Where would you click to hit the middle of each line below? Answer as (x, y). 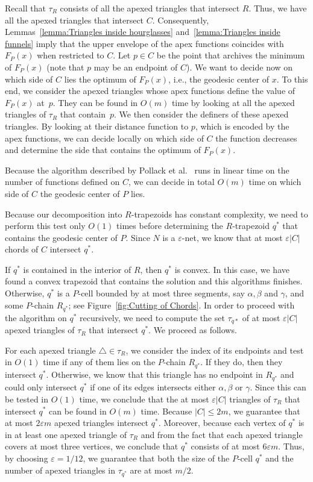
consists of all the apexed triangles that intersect (150, 8)
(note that (65, 67)
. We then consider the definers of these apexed (201, 114)
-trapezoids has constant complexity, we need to (220, 214)
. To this (292, 79)
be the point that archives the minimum (231, 55)
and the (280, 458)
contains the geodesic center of (61, 237)
